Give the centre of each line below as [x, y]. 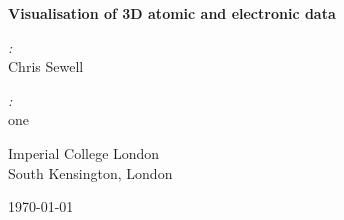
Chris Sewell [46, 66]
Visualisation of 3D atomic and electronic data [172, 13]
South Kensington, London [90, 172]
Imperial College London [84, 152]
